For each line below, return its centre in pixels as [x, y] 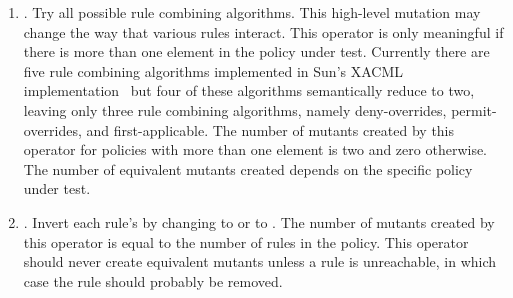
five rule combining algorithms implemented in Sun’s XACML [213, 70]
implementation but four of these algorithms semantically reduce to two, [249, 90]
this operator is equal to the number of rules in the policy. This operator [246, 241]
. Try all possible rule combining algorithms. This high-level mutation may [252, 12]
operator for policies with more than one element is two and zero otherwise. [255, 149]
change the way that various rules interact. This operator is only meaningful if [263, 31]
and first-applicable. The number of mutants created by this [270, 129]
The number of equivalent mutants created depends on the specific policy [248, 168]
